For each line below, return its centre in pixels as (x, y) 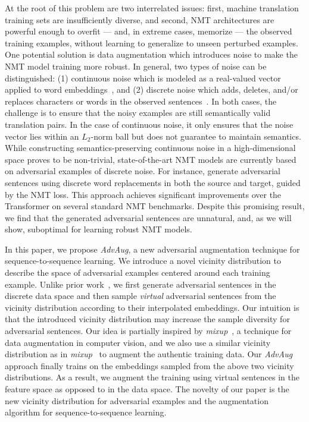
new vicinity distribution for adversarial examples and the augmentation (137, 400)
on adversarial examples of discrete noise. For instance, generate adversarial (143, 171)
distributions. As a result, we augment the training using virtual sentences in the (152, 377)
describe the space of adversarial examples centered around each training (138, 273)
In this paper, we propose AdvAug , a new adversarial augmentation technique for (152, 249)
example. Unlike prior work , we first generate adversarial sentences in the (141, 284)
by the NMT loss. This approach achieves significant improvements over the (143, 194)
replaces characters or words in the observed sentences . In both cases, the (141, 101)
